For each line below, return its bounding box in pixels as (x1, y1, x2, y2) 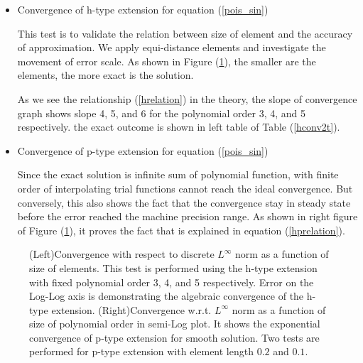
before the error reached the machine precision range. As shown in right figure (17, 209, 358, 224)
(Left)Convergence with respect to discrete (29, 246, 215, 261)
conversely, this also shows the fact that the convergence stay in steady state (17, 195, 351, 210)
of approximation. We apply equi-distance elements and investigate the (17, 40, 326, 55)
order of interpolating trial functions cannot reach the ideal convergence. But (17, 180, 353, 195)
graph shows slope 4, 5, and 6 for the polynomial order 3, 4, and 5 (17, 105, 306, 120)
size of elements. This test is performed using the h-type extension (29, 260, 318, 275)
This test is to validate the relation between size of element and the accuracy (17, 26, 353, 40)
